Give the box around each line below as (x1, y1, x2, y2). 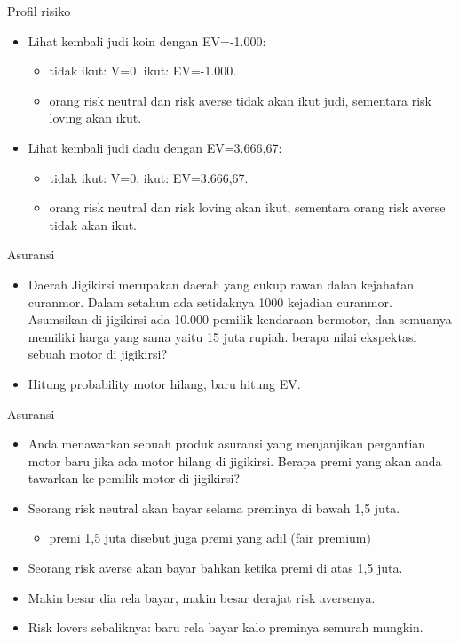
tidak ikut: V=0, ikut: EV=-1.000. (49, 61, 237, 80)
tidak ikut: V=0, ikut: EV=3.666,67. (49, 168, 249, 186)
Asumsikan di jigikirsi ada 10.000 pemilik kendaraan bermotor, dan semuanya (28, 310, 452, 329)
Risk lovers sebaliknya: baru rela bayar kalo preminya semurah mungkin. (28, 618, 423, 637)
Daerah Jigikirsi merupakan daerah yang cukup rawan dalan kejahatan (28, 274, 415, 293)
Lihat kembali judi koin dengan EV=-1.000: (28, 31, 266, 50)
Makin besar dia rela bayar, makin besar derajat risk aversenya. (28, 588, 376, 606)
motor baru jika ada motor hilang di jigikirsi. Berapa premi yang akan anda (28, 451, 442, 470)
